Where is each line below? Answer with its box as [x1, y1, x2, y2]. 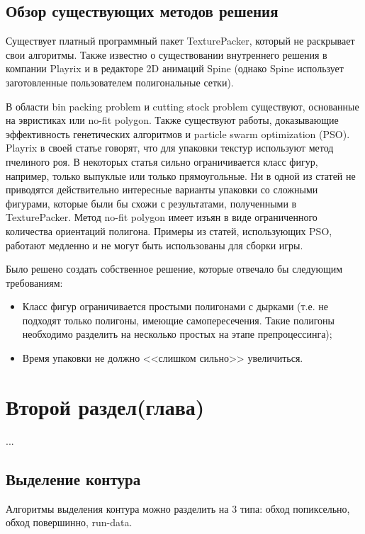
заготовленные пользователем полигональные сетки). [6, 74, 234, 89]
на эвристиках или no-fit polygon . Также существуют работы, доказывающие [6, 113, 339, 127]
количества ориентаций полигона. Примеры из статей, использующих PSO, [6, 223, 332, 238]
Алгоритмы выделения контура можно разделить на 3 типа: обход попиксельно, [6, 501, 350, 516]
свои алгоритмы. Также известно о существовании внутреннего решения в [6, 47, 327, 62]
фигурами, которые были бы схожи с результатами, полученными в [6, 195, 297, 210]
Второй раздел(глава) [6, 392, 205, 421]
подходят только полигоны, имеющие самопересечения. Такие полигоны [22, 312, 335, 327]
